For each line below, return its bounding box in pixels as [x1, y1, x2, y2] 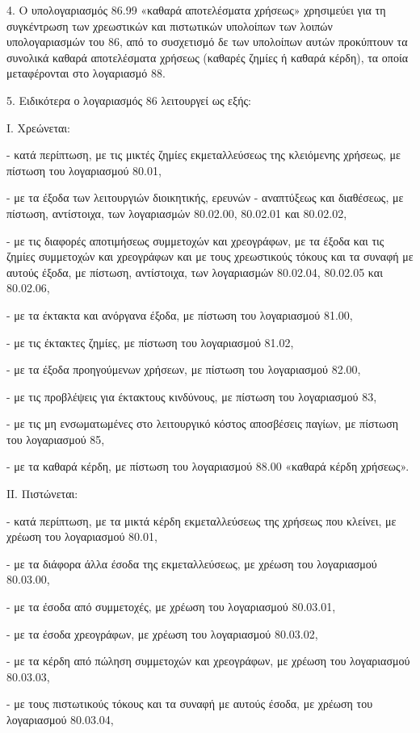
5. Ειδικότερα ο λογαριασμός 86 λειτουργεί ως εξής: [6, 91, 251, 108]
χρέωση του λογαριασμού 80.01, [6, 528, 157, 545]
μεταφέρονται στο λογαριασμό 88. [6, 65, 166, 82]
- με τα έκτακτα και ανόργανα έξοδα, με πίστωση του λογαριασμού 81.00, [6, 306, 353, 323]
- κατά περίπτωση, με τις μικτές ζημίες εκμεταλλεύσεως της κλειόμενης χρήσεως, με [6, 146, 401, 163]
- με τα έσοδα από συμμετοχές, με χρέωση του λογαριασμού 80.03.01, [6, 598, 336, 615]
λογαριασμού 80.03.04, [6, 711, 114, 727]
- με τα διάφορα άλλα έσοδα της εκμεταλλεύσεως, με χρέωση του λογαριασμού [6, 555, 377, 572]
